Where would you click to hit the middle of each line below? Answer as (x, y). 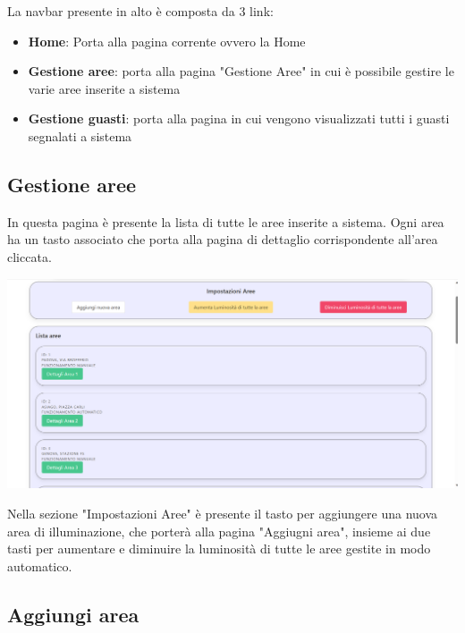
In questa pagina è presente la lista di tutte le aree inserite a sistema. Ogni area (226, 221)
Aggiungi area (73, 614)
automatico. (40, 565)
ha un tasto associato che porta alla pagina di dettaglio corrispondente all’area (223, 239)
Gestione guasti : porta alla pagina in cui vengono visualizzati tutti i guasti (239, 118)
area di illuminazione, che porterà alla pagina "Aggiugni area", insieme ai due (219, 531)
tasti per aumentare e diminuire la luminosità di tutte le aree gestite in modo (219, 549)
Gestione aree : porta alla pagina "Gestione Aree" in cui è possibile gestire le (241, 71)
